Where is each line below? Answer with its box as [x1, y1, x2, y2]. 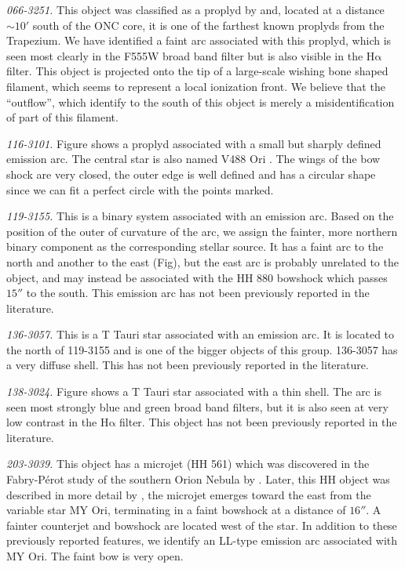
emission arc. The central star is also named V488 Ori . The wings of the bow [6, 150, 381, 167]
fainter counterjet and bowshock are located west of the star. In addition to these [6, 516, 397, 533]
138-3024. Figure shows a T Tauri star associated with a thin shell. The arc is [6, 383, 381, 400]
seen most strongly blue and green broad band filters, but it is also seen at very [6, 398, 389, 415]
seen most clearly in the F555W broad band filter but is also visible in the [6, 47, 363, 63]
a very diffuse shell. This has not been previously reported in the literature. [6, 357, 369, 373]
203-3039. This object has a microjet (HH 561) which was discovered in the [6, 455, 370, 472]
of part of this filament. [6, 109, 119, 125]
